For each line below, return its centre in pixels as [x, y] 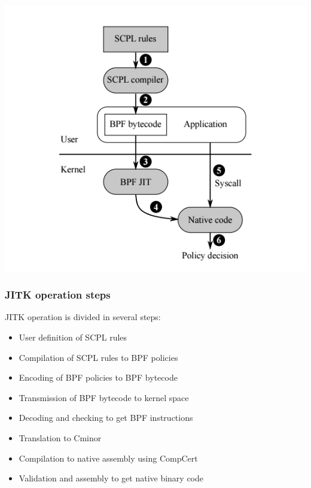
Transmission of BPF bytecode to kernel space [104, 397]
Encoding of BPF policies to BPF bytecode [98, 377]
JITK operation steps [58, 295]
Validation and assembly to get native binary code [111, 478]
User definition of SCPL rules [73, 337]
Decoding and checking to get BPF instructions [106, 418]
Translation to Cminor [60, 438]
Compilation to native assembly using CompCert [108, 458]
